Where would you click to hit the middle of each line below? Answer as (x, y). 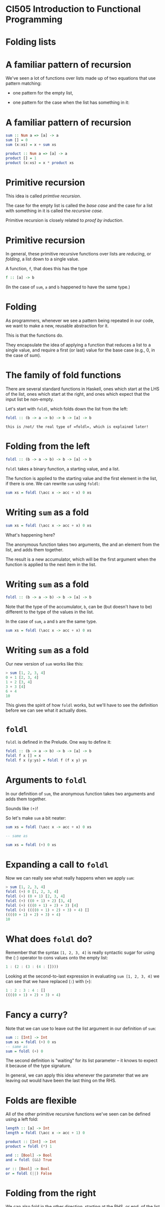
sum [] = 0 (17, 140)
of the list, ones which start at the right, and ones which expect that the (78, 394)
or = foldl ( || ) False (29, 1173)
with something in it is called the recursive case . (54, 211)
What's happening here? (30, 535)
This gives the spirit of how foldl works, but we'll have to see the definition (82, 705)
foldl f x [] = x (23, 756)
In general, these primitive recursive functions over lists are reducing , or (78, 254)
